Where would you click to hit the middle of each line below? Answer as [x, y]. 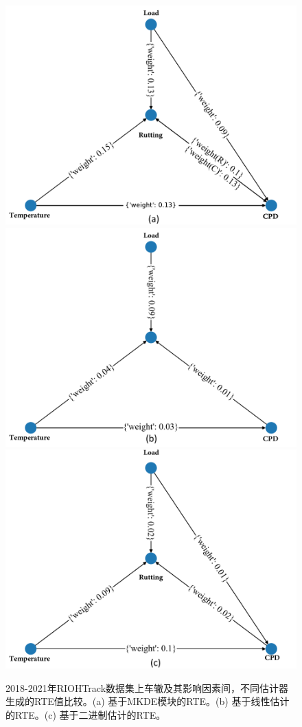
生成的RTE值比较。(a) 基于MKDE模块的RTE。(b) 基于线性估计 [148, 701]
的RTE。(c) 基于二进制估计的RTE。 [86, 714]
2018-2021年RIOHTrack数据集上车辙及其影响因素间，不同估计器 [147, 687]
